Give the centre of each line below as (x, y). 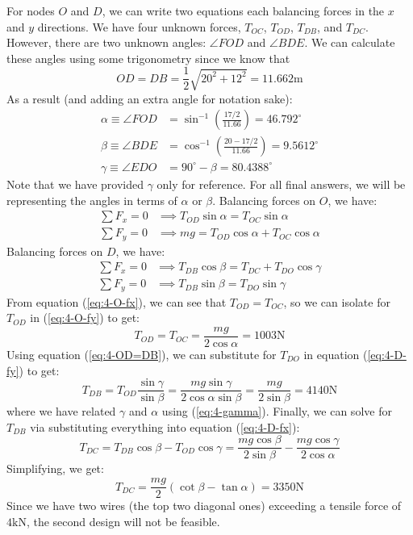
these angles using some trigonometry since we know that (148, 58)
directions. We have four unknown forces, (139, 26)
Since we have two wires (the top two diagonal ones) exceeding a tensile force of (204, 506)
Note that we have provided (75, 184)
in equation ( (336, 354)
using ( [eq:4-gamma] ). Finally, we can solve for (277, 411)
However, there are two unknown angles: (106, 42)
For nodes (31, 10)
